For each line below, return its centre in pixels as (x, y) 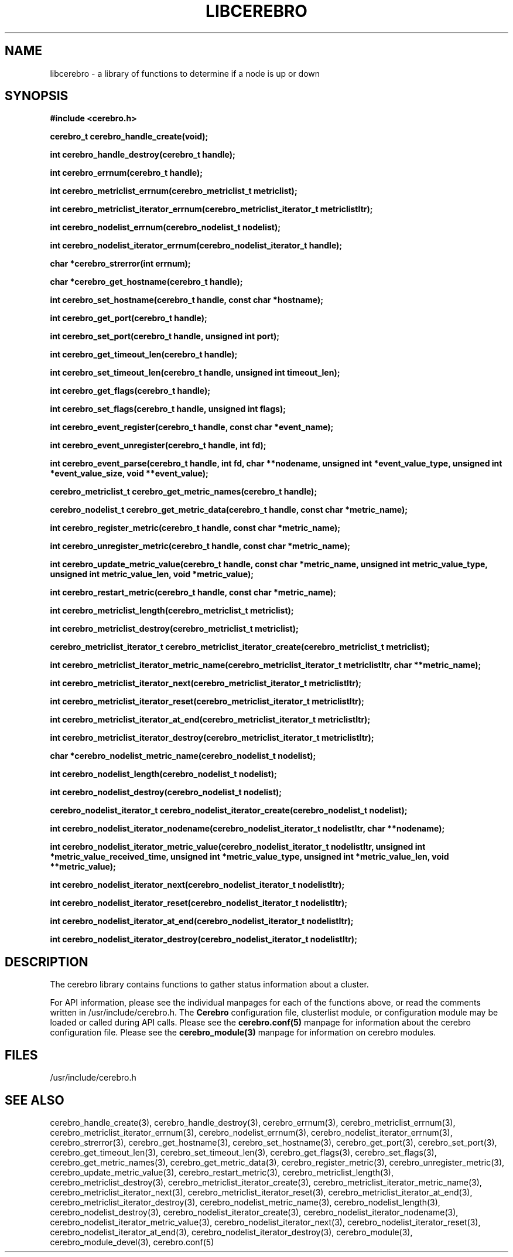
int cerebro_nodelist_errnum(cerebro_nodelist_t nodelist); (165, 227)
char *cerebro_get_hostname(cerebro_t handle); (146, 282)
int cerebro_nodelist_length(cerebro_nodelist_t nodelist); (163, 774)
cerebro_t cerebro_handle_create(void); (129, 137)
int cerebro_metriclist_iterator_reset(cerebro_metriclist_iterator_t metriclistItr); (207, 701)
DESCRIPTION (47, 962)
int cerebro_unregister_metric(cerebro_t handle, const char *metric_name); (200, 546)
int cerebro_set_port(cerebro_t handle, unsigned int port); (165, 336)
